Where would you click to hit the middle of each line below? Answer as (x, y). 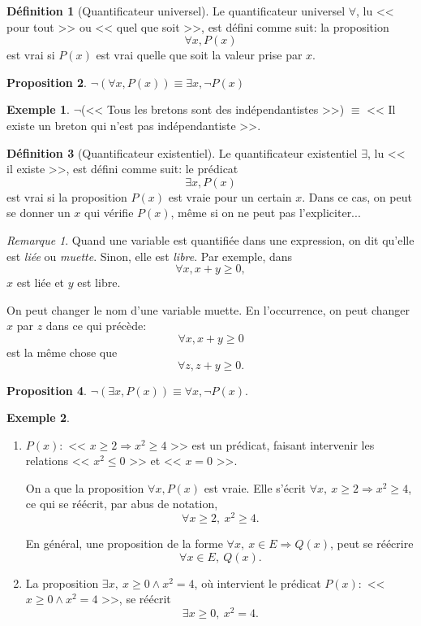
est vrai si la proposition (67, 196)
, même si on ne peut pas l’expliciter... (266, 213)
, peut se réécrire (372, 543)
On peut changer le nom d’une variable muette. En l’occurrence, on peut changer (208, 309)
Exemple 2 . (38, 417)
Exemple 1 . (38, 109)
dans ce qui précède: (96, 326)
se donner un (39, 213)
